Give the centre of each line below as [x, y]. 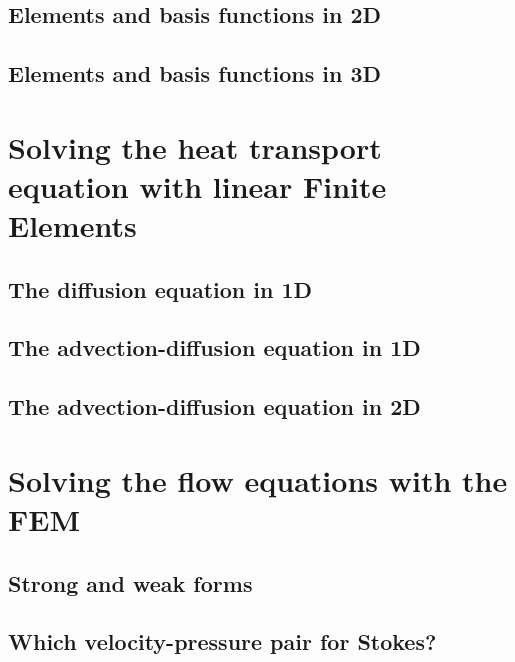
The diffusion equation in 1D [160, 288]
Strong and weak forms [130, 582]
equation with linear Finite [197, 185]
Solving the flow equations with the [258, 479]
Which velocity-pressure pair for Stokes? [222, 641]
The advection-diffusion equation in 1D [214, 347]
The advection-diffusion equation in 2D [214, 406]
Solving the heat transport [195, 146]
